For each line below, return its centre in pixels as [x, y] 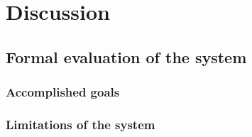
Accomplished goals [63, 92]
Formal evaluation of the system [126, 56]
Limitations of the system [81, 124]
